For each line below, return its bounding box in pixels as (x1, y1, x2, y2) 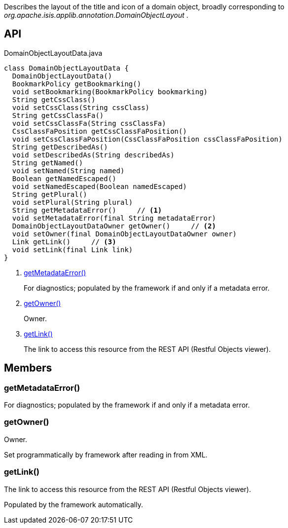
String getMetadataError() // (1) (12, 206, 162, 214)
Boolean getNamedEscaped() (12, 174, 116, 183)
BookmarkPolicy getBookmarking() (12, 79, 142, 88)
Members (4, 362, 52, 375)
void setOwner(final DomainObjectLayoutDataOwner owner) (12, 229, 237, 238)
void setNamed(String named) (12, 166, 125, 175)
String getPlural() (12, 190, 87, 198)
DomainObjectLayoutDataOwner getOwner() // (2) (12, 222, 216, 230)
